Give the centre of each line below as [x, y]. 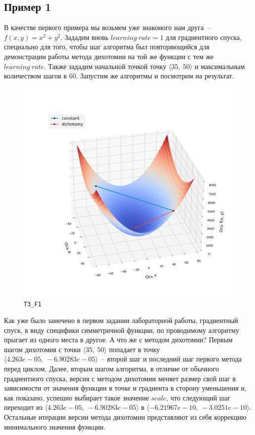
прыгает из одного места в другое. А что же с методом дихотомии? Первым [118, 340]
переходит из [23, 407]
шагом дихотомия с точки [42, 349]
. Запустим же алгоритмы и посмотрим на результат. [155, 76]
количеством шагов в [36, 76]
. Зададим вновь [84, 37]
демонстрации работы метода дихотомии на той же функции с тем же [109, 56]
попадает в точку [135, 349]
